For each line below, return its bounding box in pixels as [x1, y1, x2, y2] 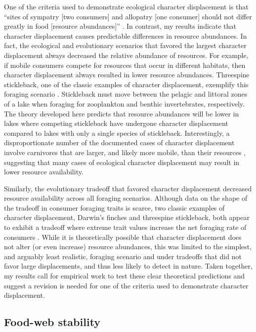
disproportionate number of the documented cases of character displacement [4, 137, 235, 148]
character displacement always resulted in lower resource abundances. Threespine [4, 69, 250, 80]
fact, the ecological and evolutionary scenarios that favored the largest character [4, 40, 247, 51]
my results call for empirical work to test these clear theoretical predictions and [4, 271, 245, 281]
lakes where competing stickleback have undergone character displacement [4, 118, 228, 128]
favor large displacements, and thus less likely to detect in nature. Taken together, [4, 261, 253, 271]
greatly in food [4, 21, 49, 31]
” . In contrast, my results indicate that [117, 21, 237, 31]
